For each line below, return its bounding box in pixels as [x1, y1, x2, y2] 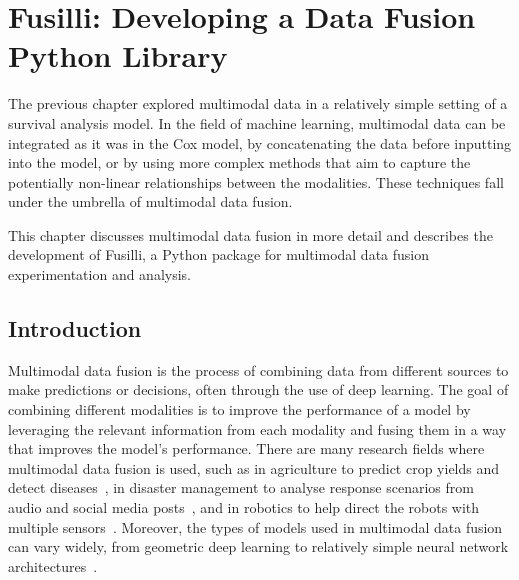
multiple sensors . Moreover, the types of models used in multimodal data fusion [8, 516, 503, 537]
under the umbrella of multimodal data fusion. [8, 191, 293, 212]
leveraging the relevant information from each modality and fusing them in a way [8, 418, 507, 439]
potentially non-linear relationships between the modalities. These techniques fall [8, 171, 504, 192]
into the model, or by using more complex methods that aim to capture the [8, 152, 471, 173]
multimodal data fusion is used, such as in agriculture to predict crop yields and [8, 457, 500, 478]
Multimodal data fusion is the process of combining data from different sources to [8, 359, 509, 380]
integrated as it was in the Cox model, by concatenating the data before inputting [8, 132, 512, 153]
